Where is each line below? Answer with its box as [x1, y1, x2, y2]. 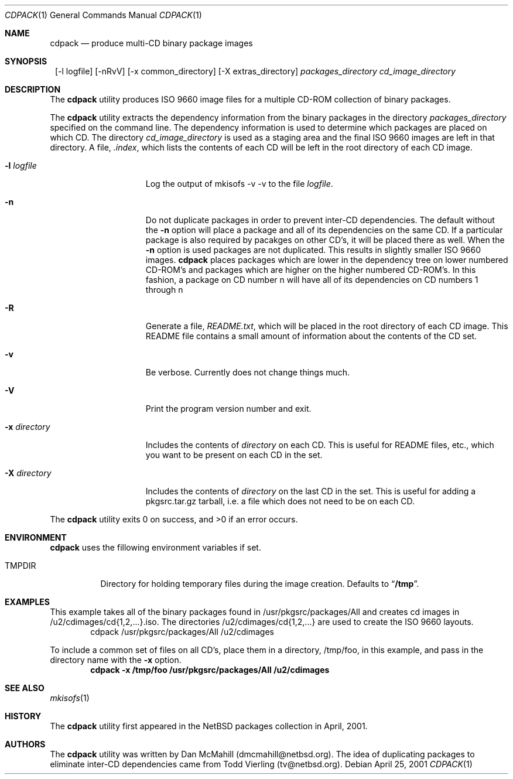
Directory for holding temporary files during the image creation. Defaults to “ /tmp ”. [100, 579, 419, 589]
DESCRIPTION [5, 84, 61, 94]
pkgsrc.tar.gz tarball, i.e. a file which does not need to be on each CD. [145, 496, 415, 506]
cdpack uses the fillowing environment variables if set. [50, 542, 261, 552]
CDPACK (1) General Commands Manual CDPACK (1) [5, 10, 202, 20]
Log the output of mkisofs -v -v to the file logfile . [145, 179, 333, 189]
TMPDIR [5, 561, 36, 570]
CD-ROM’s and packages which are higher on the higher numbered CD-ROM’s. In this [145, 265, 476, 275]
